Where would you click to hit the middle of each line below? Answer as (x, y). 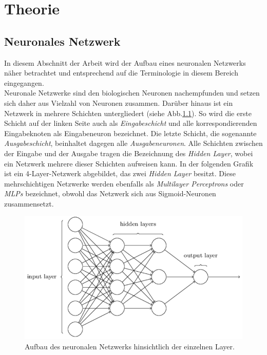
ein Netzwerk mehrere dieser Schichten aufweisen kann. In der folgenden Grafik (129, 163)
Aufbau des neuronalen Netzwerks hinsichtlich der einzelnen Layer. (130, 346)
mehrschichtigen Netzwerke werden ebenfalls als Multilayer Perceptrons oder (124, 183)
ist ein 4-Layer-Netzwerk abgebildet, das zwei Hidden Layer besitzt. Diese (120, 173)
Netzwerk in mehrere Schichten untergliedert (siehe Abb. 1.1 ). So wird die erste (128, 113)
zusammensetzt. (29, 203)
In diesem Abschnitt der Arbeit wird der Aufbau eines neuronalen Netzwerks (125, 62)
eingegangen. (24, 82)
